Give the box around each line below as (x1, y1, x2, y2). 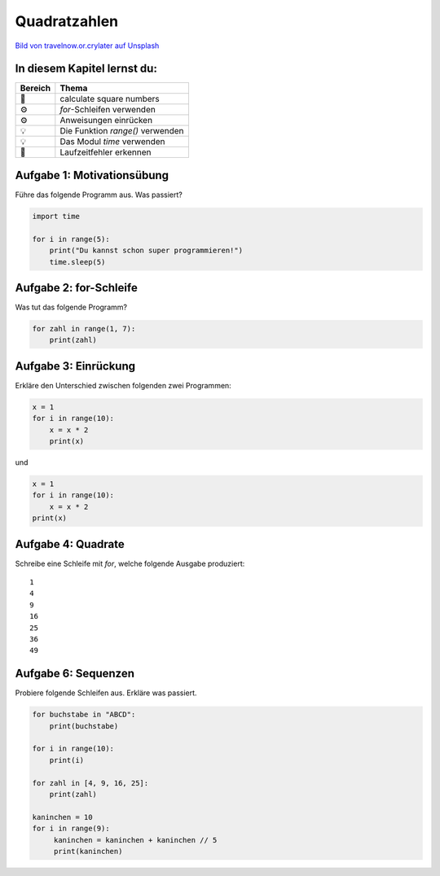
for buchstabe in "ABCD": (32, 710, 136, 720)
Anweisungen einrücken (59, 115, 153, 126)
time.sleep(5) (49, 257, 106, 266)
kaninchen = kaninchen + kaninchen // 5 (53, 835, 218, 844)
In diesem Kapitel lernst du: (15, 62, 158, 76)
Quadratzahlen (15, 12, 119, 30)
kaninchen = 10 (32, 812, 93, 821)
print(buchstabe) (49, 721, 119, 730)
